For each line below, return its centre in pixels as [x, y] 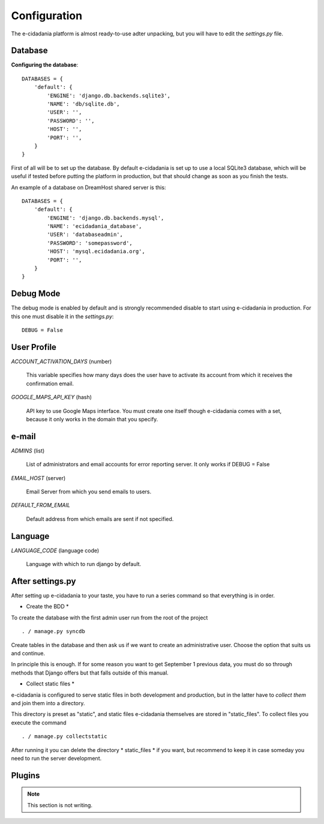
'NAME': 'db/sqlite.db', [83, 104]
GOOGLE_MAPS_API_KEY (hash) [52, 397]
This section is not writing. [60, 805]
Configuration [47, 16]
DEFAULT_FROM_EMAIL [40, 505]
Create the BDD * [47, 607]
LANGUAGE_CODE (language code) [55, 550]
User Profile [34, 347]
